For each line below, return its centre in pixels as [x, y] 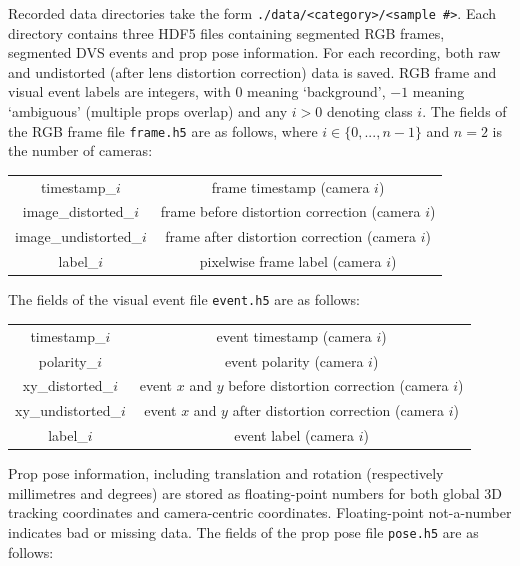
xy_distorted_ [68, 385]
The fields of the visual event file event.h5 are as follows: [184, 299]
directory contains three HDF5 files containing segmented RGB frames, [226, 32]
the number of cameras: [80, 150]
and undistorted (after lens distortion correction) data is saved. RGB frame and [252, 71]
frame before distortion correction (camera [290, 211]
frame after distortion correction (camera [290, 236]
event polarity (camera [294, 360]
